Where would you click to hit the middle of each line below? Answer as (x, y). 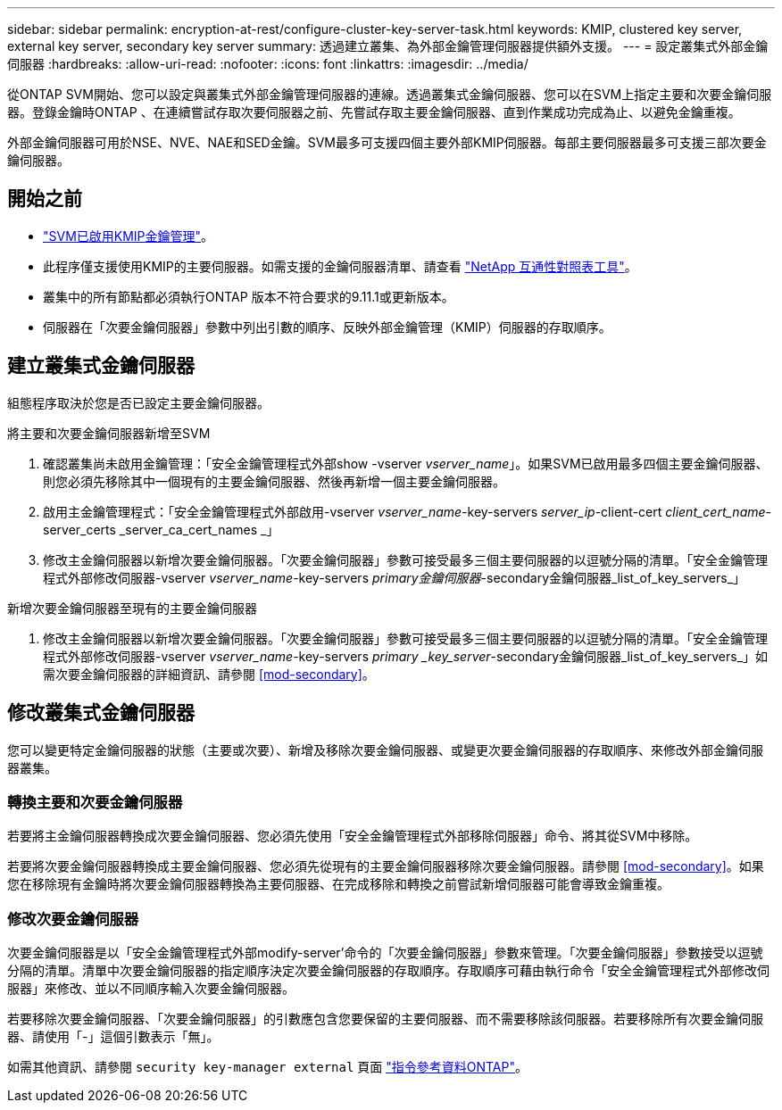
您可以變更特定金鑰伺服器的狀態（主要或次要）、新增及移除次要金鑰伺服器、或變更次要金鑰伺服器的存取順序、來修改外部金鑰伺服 (385, 750)
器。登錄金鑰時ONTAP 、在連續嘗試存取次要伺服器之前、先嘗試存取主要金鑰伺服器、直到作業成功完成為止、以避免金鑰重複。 (374, 112)
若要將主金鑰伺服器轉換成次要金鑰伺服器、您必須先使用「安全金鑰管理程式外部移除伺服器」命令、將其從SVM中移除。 (353, 836)
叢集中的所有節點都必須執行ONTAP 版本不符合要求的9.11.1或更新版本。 (249, 296)
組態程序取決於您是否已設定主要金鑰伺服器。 (138, 402)
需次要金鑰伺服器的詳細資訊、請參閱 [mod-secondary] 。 (209, 674)
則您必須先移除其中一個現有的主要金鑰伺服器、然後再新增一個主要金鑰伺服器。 (274, 481)
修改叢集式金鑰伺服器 (101, 713)
